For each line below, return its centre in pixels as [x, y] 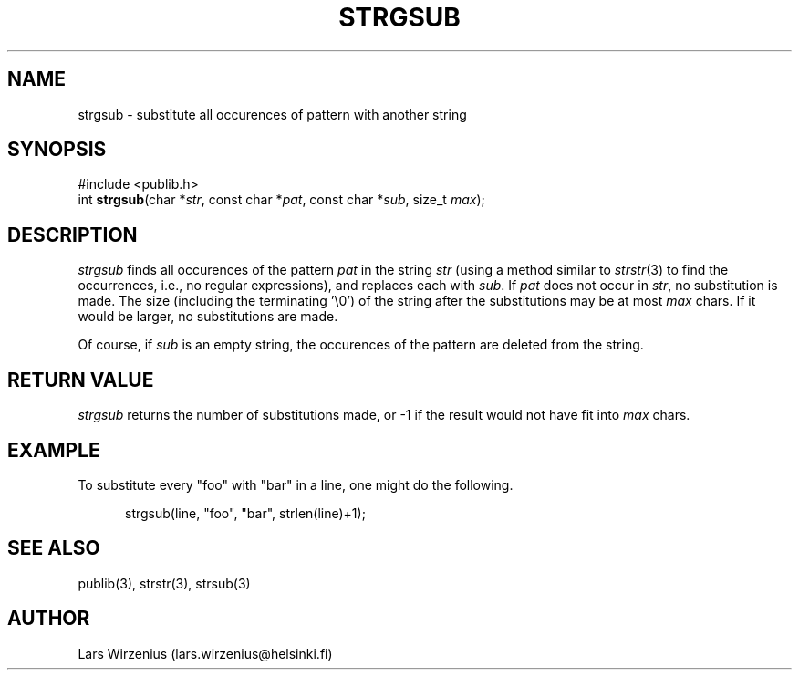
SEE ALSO [54, 548]
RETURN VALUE [81, 380]
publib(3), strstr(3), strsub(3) [164, 583]
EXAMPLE [54, 450]
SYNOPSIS [57, 150]
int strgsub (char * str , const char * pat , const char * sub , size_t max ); [281, 200]
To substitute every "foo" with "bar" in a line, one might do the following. [296, 484]
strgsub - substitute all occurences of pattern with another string [272, 114]
